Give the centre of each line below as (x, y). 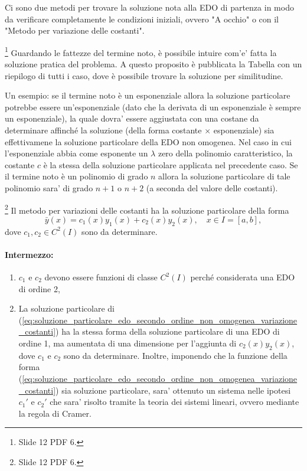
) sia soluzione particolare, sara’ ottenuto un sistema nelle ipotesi (173, 390)
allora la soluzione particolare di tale (224, 176)
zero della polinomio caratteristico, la (225, 153)
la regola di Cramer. (55, 413)
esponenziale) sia (244, 130)
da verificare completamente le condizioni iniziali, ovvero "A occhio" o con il (142, 19)
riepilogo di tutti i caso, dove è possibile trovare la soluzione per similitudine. (144, 75)
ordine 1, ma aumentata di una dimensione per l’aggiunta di (128, 343)
